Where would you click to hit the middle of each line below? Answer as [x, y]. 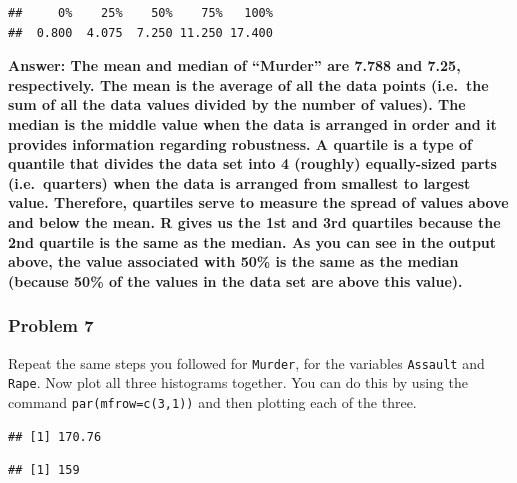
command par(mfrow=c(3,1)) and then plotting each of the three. [212, 401]
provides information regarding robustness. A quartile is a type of [240, 143]
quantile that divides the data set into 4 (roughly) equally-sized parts [252, 163]
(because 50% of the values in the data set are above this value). [235, 280]
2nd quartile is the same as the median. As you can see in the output [252, 241]
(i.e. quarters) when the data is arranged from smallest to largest [239, 182]
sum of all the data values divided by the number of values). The [237, 104]
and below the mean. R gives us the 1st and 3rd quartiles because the [254, 221]
